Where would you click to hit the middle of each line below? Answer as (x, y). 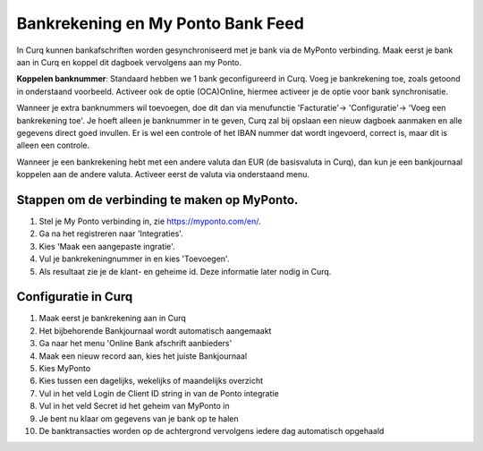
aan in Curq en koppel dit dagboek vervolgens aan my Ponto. (129, 62)
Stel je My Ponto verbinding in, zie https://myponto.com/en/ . (150, 221)
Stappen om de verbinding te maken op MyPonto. (157, 200)
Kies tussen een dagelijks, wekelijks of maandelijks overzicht (151, 381)
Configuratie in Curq (75, 297)
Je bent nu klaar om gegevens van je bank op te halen (139, 418)
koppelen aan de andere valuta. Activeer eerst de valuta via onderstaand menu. (163, 174)
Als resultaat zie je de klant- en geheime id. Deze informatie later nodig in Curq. (185, 271)
